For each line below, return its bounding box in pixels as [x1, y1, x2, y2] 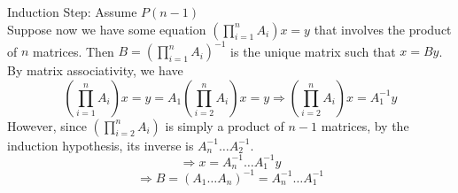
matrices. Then [33, 42, 114, 60]
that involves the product [314, 19, 452, 38]
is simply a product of [165, 116, 284, 135]
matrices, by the [321, 116, 409, 135]
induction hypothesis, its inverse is [7, 135, 194, 154]
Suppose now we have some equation [7, 19, 206, 38]
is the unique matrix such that [230, 42, 396, 60]
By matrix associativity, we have [7, 61, 183, 80]
